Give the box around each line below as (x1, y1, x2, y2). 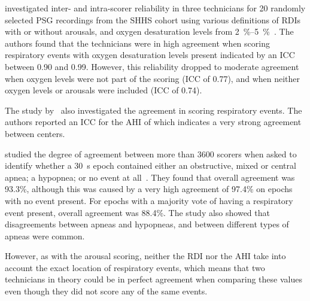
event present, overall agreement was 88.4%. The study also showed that (5, 206, 270, 218)
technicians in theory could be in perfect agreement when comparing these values (5, 273, 302, 285)
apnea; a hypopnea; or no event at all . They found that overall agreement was (5, 171, 295, 183)
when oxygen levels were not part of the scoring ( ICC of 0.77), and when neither (5, 72, 300, 84)
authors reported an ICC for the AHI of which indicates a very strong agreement (5, 115, 302, 128)
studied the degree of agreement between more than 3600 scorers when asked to (5, 147, 297, 160)
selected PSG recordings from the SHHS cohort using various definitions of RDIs (5, 13, 301, 26)
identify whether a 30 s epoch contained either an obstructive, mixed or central (5, 159, 296, 172)
